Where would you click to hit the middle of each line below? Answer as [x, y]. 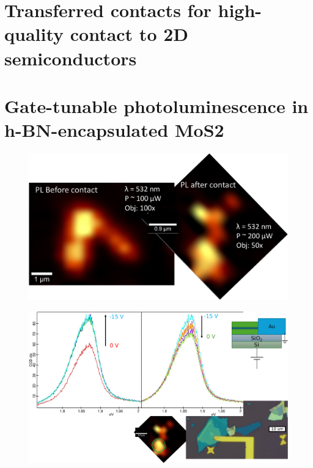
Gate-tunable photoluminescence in [156, 105]
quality [34, 34]
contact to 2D [129, 34]
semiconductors [71, 58]
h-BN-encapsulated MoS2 [114, 130]
